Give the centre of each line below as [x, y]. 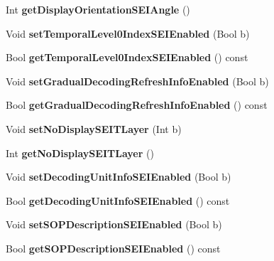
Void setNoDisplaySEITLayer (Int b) [94, 128]
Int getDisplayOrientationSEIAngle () [98, 9]
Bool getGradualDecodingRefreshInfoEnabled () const [137, 105]
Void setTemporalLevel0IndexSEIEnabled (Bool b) [128, 33]
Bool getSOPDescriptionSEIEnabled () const [113, 248]
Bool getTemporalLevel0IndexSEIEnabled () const [127, 57]
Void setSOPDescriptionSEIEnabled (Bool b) [114, 224]
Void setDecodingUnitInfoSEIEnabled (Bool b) [119, 177]
